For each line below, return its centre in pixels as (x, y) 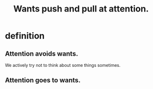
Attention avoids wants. (42, 54)
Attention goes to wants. (43, 80)
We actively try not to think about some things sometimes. (63, 65)
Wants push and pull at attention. (81, 9)
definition (25, 36)
